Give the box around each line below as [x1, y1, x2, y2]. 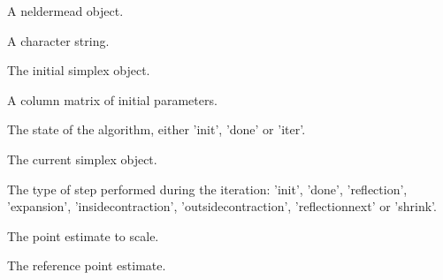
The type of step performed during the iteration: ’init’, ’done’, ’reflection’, [7, 179, 408, 198]
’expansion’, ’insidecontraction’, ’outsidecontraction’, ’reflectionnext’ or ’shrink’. [7, 197, 437, 216]
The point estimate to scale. [7, 226, 159, 245]
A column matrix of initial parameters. [7, 90, 218, 109]
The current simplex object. [7, 149, 157, 168]
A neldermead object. [7, 2, 124, 19]
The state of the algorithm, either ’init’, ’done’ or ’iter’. [7, 120, 306, 139]
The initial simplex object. [7, 61, 150, 79]
